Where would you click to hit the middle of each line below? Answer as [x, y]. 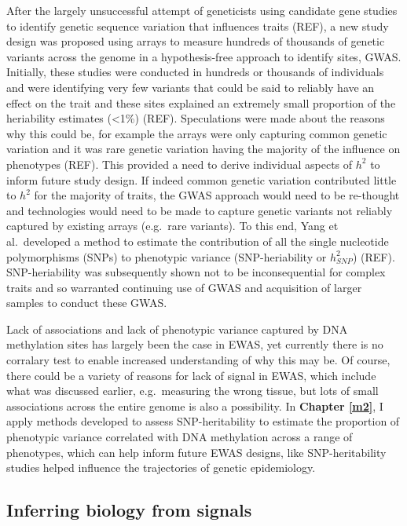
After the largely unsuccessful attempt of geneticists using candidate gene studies [202, 10]
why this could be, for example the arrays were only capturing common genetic [197, 133]
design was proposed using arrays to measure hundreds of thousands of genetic [196, 41]
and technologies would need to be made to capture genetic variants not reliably [200, 210]
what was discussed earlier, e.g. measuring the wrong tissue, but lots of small [192, 391]
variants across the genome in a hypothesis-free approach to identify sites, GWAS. [204, 56]
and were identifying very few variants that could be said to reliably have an [191, 87]
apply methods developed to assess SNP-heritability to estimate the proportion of [203, 421]
